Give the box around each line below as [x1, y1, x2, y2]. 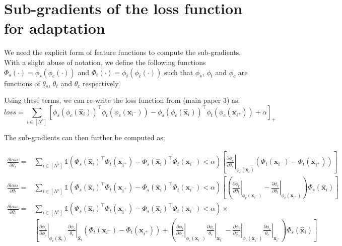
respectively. [82, 78, 120, 88]
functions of [4, 78, 40, 88]
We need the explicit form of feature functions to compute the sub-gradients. [4, 47, 241, 57]
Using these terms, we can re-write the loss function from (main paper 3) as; [4, 95, 240, 105]
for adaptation [4, 18, 105, 38]
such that [164, 67, 193, 77]
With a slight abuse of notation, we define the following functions [4, 56, 206, 67]
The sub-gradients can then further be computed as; [4, 132, 165, 143]
